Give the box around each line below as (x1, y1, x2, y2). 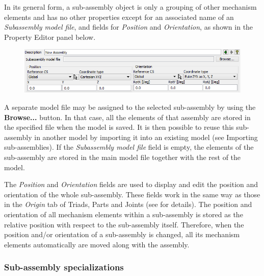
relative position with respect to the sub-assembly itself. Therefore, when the (4, 219, 244, 229)
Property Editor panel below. (4, 31, 96, 42)
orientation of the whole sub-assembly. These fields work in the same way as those (4, 189, 260, 199)
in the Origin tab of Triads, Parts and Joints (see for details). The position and (4, 199, 252, 210)
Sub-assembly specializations (4, 261, 124, 273)
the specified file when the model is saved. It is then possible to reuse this (4, 122, 234, 132)
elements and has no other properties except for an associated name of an (4, 11, 234, 22)
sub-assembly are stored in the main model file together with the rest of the (4, 151, 241, 162)
